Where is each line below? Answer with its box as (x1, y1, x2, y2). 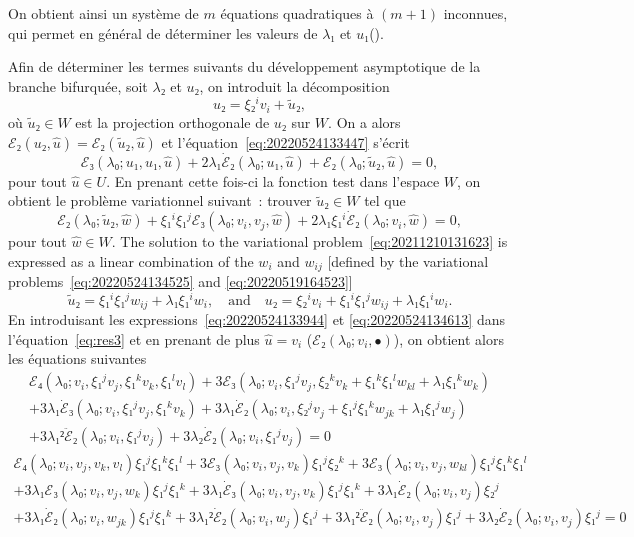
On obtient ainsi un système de (8, 3, 199, 23)
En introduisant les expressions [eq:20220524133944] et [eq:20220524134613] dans (8, 309, 506, 330)
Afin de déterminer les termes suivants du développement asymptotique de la (8, 56, 481, 77)
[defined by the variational (327, 250, 489, 271)
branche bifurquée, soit (8, 75, 148, 96)
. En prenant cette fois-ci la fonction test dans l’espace (106, 170, 440, 191)
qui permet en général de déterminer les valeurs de (8, 22, 318, 43)
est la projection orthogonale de (75, 111, 270, 132)
